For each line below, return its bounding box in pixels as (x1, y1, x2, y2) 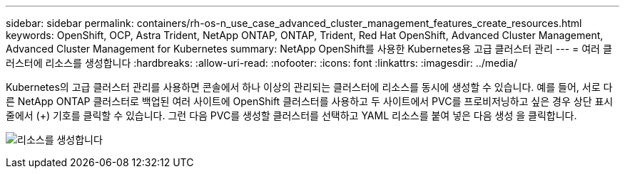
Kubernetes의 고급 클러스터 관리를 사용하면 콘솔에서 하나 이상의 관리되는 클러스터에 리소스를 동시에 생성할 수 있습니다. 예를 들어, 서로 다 (6, 81, 613, 93)
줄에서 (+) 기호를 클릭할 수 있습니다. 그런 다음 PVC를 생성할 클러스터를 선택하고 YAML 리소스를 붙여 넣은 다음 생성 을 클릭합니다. (6, 109, 577, 121)
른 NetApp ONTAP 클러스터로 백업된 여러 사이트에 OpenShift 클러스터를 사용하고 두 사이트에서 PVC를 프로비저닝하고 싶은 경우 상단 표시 (6, 95, 614, 107)
